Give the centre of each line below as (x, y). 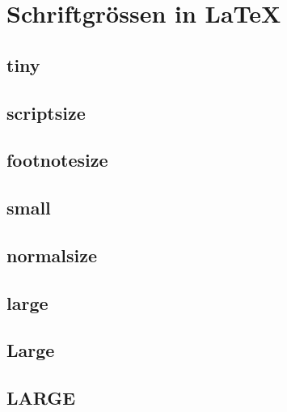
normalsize (52, 255)
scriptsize (46, 112)
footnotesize (57, 160)
